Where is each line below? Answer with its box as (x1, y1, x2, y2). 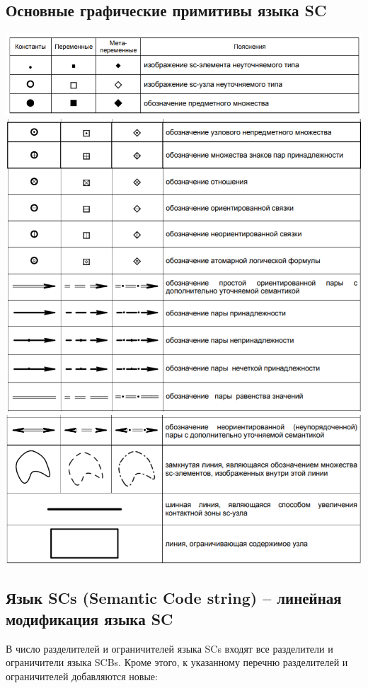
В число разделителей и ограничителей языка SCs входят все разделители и (6, 641, 333, 655)
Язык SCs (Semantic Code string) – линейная (6, 587, 342, 609)
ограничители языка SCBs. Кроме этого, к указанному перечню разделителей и (6, 655, 348, 670)
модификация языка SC (6, 607, 173, 629)
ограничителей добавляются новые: (6, 668, 158, 683)
